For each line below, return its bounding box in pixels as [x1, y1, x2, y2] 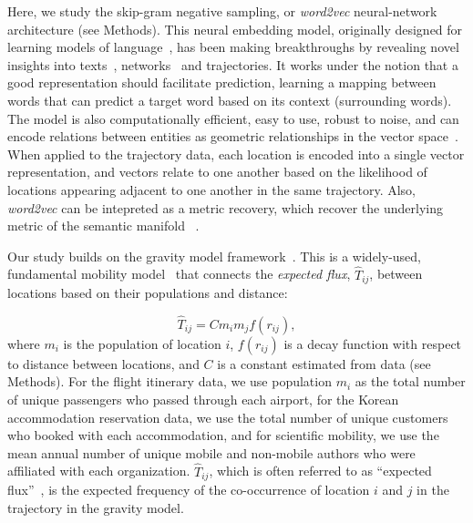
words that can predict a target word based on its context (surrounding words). [7, 90, 452, 109]
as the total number [355, 372, 466, 391]
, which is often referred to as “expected [209, 461, 432, 480]
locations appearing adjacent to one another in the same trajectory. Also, [7, 179, 416, 199]
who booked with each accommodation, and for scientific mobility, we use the [7, 426, 439, 445]
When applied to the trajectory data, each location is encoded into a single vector [7, 144, 465, 163]
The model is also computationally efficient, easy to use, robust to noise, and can [7, 108, 459, 128]
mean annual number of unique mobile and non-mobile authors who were [7, 443, 416, 462]
